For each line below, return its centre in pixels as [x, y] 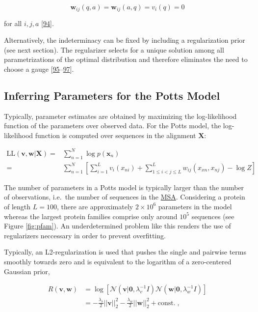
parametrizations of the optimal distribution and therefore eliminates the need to [126, 59]
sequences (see [213, 216]
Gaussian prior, [27, 271]
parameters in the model [195, 206]
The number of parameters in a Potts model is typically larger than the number [124, 187]
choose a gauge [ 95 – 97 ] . [39, 69]
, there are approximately [95, 206]
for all [13, 23]
